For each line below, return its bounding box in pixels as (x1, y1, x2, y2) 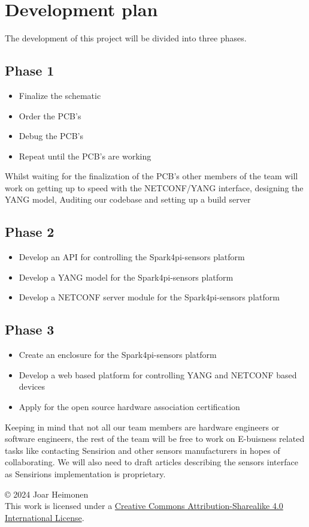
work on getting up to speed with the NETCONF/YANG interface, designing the (5, 181, 304, 194)
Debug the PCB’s (19, 130, 84, 142)
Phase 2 (5, 222, 54, 241)
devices (19, 380, 46, 393)
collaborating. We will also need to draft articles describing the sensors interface (5, 456, 298, 468)
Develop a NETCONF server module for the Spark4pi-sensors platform (19, 291, 280, 303)
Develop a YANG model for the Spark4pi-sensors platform (19, 270, 234, 283)
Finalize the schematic (19, 89, 101, 101)
